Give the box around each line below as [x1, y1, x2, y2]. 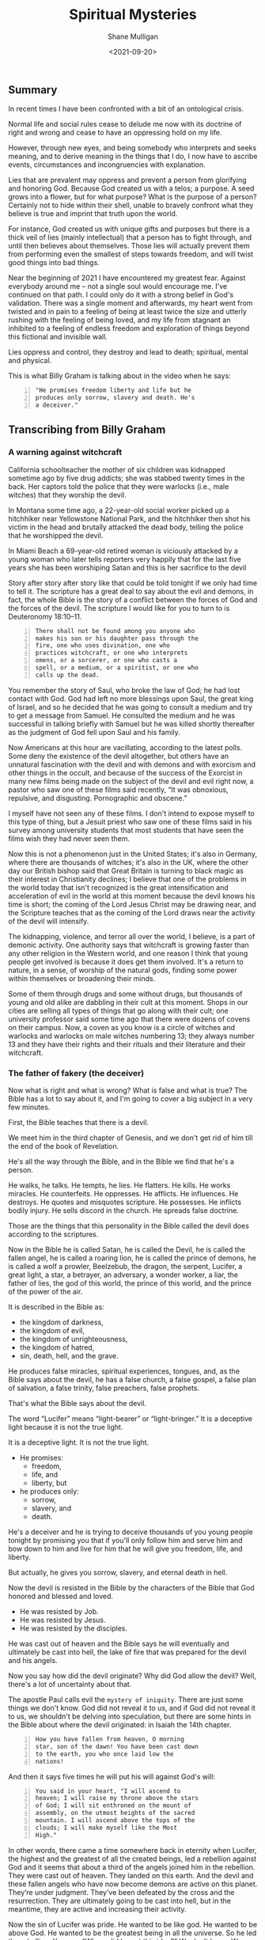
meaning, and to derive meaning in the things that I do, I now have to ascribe [8, 152, 258, 161]
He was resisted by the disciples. [19, 1624, 128, 1633]
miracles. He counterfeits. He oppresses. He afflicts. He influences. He [8, 1189, 239, 1199]
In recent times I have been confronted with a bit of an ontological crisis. [8, 104, 244, 114]
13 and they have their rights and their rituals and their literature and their [8, 1039, 246, 1049]
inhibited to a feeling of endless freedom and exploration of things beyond [8, 324, 250, 333]
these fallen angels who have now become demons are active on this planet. [8, 1879, 258, 1889]
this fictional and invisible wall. [8, 332, 108, 342]
